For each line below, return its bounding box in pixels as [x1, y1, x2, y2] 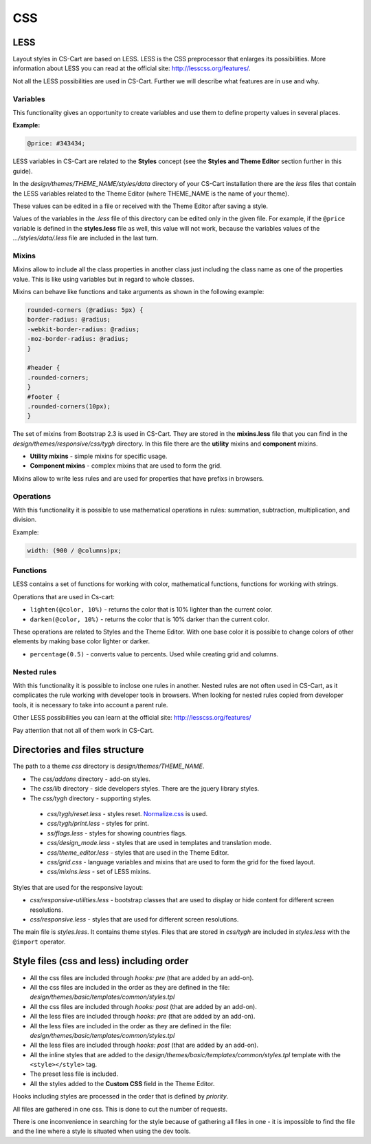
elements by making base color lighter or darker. [12, 637, 150, 645]
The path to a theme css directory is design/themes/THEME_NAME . [12, 762, 205, 771]
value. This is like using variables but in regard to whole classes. [12, 275, 195, 283]
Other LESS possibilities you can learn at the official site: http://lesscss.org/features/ [12, 714, 251, 722]
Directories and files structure [12, 744, 144, 756]
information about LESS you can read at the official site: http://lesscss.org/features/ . [12, 64, 251, 72]
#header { [27, 364, 60, 372]
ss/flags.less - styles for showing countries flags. [47, 829, 187, 837]
